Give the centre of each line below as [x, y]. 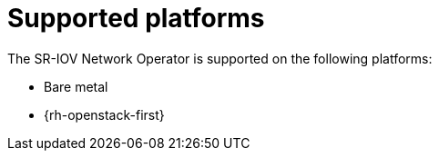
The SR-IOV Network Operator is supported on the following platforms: [220, 58]
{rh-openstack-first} [104, 114]
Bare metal [76, 86]
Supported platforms [136, 18]
